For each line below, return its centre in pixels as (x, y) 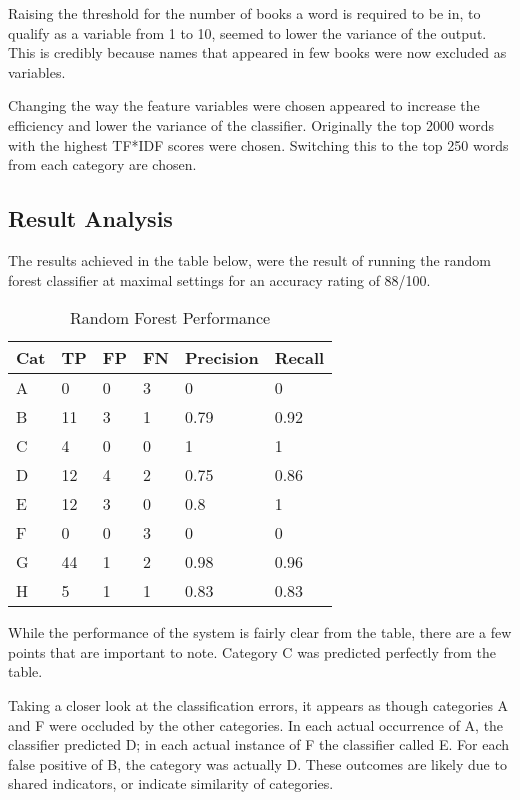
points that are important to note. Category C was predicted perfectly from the (252, 651)
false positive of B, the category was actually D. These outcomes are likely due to (257, 763)
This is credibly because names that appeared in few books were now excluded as (257, 52)
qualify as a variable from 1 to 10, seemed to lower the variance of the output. (247, 32)
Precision (221, 358)
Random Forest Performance (170, 318)
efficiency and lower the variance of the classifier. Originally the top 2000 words (251, 124)
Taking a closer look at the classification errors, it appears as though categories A (258, 704)
